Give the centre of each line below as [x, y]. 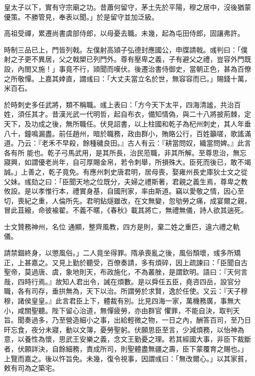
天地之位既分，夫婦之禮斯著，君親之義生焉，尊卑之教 [162, 181]
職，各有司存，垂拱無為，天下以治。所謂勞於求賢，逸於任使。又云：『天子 [122, 291]
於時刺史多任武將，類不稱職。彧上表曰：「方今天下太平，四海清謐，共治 [119, 104]
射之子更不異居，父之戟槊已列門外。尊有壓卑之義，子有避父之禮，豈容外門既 [127, 59]
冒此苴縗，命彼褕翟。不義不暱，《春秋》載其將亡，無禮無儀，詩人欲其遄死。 [126, 210]
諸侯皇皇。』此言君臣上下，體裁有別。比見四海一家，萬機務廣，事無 [126, 301]
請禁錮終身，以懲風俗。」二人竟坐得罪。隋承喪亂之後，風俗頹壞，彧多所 [119, 253]
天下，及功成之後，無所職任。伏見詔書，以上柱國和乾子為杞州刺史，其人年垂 [127, 123]
